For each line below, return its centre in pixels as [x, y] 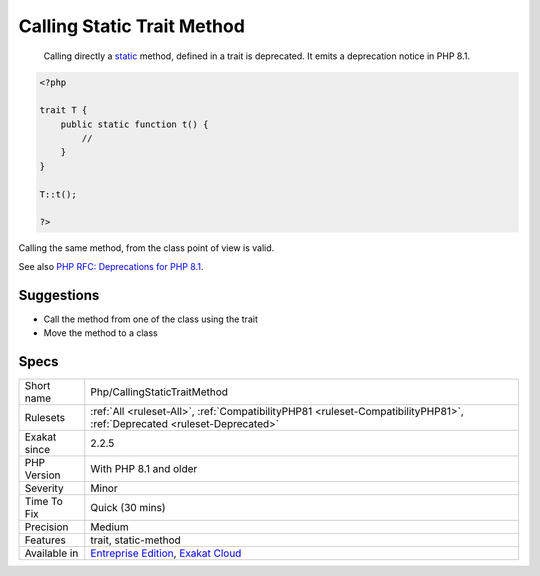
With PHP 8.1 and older [144, 469]
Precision [46, 527]
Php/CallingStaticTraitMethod [159, 392]
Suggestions [59, 295]
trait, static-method [136, 540]
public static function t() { [134, 124]
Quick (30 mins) [128, 508]
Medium [109, 527]
